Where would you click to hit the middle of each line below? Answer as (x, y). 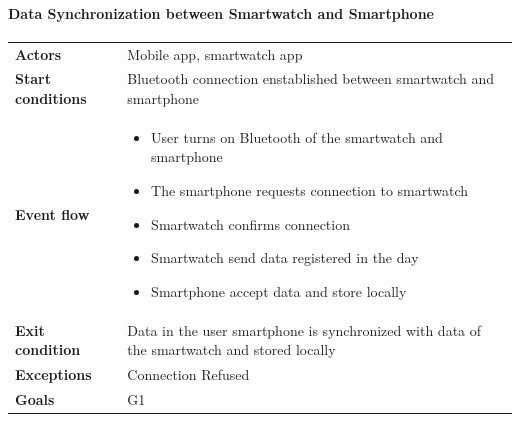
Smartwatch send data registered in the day (285, 257)
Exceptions (53, 374)
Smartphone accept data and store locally (279, 290)
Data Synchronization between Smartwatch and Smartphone (221, 12)
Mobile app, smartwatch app (215, 53)
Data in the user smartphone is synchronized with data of (304, 329)
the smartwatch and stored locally (231, 349)
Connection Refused (188, 374)
